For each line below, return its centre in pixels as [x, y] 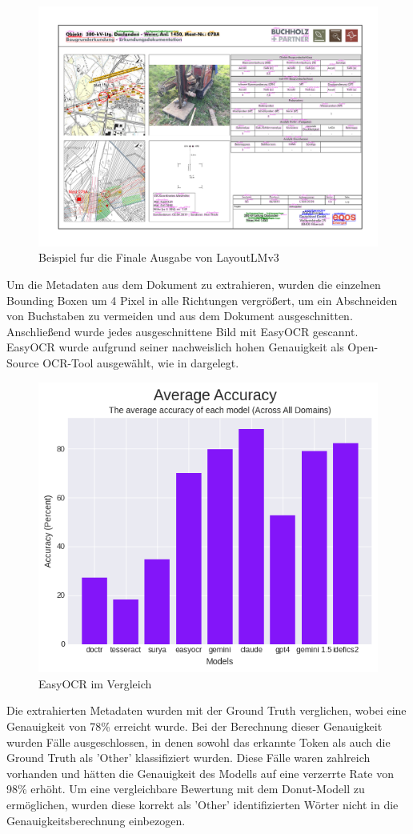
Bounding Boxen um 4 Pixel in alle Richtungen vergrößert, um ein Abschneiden [202, 300]
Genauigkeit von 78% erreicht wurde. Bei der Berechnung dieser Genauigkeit [194, 726]
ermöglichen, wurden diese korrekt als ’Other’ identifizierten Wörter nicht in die [202, 805]
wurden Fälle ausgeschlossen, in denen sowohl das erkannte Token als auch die [198, 742]
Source [23, 362]
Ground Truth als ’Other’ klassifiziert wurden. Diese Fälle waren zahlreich [188, 758]
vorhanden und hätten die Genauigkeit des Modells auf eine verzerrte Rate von [200, 773]
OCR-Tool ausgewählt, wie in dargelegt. [141, 362]
